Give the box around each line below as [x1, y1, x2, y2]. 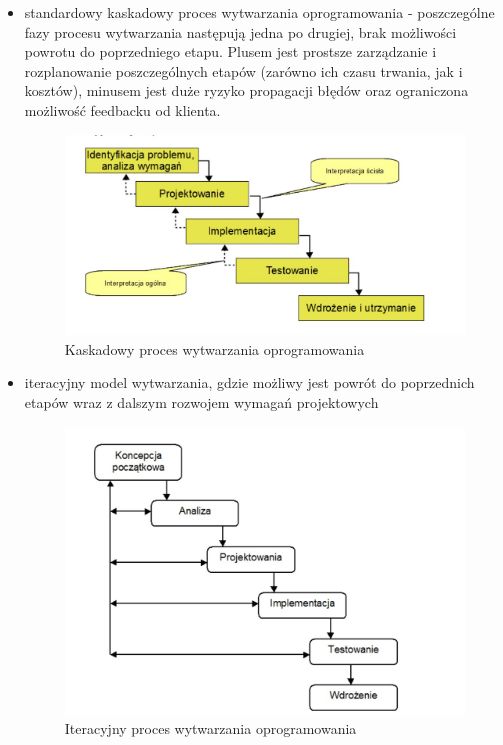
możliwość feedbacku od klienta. [24, 99, 221, 120]
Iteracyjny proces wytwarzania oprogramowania [64, 718, 357, 739]
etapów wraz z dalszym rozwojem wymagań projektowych [24, 392, 379, 413]
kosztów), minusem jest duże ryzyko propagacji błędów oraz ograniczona [24, 80, 469, 101]
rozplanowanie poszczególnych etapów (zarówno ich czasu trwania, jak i [24, 60, 463, 81]
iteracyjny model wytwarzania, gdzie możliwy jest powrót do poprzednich [24, 372, 475, 393]
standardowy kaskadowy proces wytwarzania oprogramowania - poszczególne [24, 2, 495, 22]
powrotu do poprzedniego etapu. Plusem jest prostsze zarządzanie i [24, 41, 437, 62]
